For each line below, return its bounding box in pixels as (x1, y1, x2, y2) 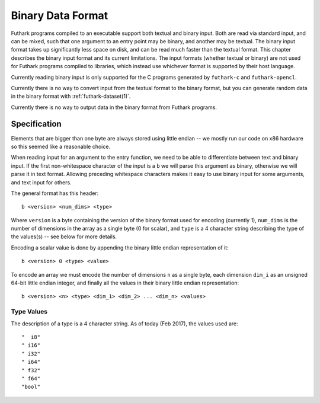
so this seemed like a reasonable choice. (11, 143, 111, 150)
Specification (11, 119, 62, 129)
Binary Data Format (11, 9, 108, 22)
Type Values (11, 308, 47, 316)
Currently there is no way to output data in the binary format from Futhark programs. (11, 104, 217, 111)
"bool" (21, 383, 41, 391)
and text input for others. (11, 178, 72, 186)
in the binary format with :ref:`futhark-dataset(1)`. (11, 92, 131, 100)
